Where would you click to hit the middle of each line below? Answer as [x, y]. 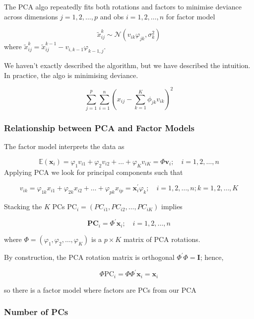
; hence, [212, 257]
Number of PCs [36, 312]
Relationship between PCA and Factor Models [99, 127]
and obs [112, 16]
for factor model [190, 16]
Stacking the [23, 206]
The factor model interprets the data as [64, 146]
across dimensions [31, 16]
